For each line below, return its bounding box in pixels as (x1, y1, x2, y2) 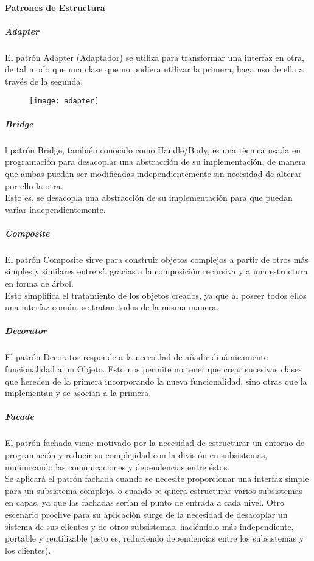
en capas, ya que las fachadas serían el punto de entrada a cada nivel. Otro (5, 496, 284, 509)
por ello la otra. (5, 179, 63, 192)
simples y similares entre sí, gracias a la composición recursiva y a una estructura (5, 265, 308, 277)
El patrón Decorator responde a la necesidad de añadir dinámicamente (5, 350, 268, 363)
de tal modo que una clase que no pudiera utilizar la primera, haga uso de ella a (5, 63, 304, 75)
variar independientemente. (5, 203, 106, 215)
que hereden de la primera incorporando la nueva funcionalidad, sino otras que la (5, 374, 307, 387)
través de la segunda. (5, 74, 83, 87)
